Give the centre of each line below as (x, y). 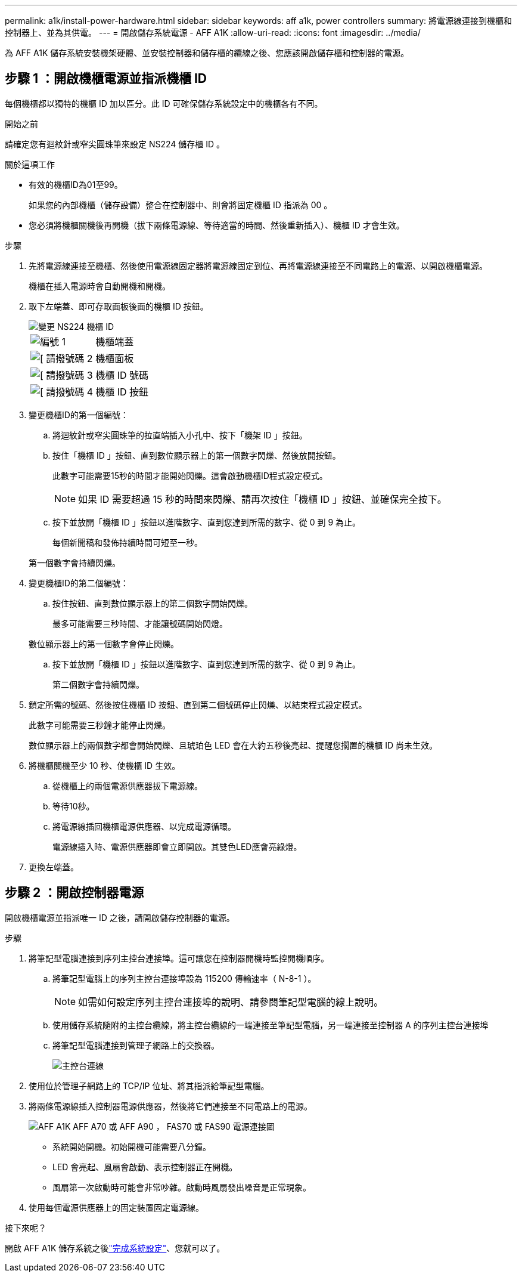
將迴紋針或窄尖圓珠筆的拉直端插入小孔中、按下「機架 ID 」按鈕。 (180, 435)
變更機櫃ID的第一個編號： (79, 415)
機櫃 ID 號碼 (122, 375)
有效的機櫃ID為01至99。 (76, 184)
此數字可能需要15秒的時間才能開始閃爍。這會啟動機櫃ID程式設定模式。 (190, 475)
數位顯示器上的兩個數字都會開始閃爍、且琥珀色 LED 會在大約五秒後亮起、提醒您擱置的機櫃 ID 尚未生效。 (233, 745)
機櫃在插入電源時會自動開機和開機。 (100, 286)
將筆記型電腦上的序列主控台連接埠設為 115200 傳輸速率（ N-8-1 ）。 (184, 978)
